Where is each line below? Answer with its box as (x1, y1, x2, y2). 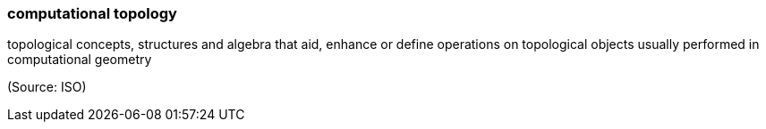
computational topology (7, 4, 177, 22)
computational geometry (7, 52, 152, 68)
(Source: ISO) (7, 79, 87, 95)
